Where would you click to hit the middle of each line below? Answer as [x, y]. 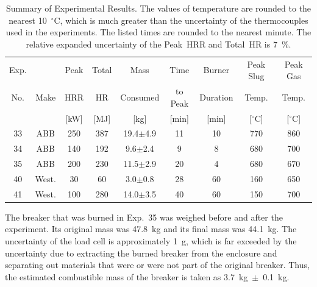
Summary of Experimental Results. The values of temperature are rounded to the [158, 8]
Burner [216, 70]
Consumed [140, 97]
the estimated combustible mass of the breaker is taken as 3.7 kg [126, 276]
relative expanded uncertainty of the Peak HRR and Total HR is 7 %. [158, 44]
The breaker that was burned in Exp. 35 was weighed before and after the [144, 217]
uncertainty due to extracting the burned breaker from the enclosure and [141, 253]
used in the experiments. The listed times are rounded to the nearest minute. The [158, 32]
